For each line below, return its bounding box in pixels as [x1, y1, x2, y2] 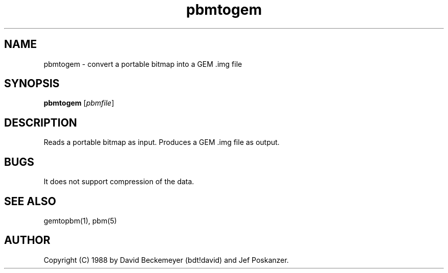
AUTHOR [4, 234, 51, 247]
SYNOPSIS [4, 77, 60, 90]
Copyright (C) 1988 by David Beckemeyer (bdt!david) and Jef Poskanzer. [43, 255, 289, 264]
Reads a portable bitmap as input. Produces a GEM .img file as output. [43, 138, 280, 147]
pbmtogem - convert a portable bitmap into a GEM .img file [43, 59, 242, 68]
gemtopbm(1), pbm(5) [43, 216, 117, 225]
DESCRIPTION [4, 116, 77, 129]
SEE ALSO [4, 194, 56, 208]
